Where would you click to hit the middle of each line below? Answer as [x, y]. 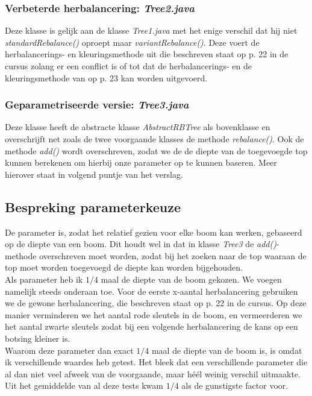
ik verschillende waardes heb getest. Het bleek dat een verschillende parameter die [156, 362]
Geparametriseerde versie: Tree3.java [97, 105]
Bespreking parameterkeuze [93, 206]
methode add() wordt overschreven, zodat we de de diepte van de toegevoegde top [156, 150]
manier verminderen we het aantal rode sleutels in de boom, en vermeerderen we [154, 314]
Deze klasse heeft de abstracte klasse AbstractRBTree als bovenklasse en [138, 127]
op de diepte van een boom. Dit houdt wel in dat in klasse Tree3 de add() [141, 244]
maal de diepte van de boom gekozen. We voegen [191, 279]
